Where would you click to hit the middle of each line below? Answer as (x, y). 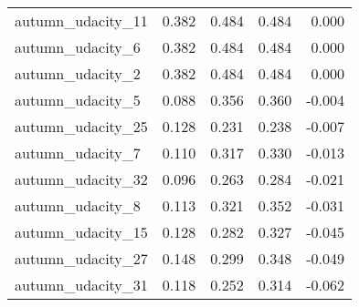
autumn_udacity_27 (81, 258)
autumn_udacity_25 (81, 126)
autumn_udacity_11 (81, 20)
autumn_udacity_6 (78, 47)
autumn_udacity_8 (78, 205)
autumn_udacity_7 (78, 153)
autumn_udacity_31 (81, 285)
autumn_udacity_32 (81, 179)
